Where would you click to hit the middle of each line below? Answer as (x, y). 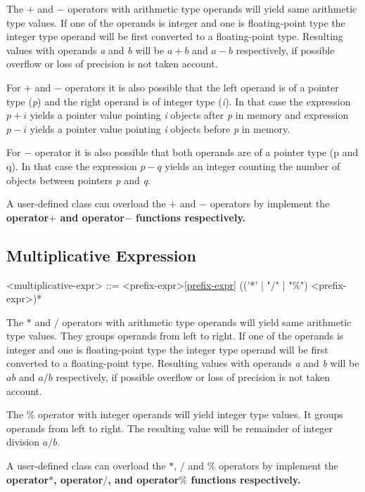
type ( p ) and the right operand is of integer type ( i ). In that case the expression (179, 101)
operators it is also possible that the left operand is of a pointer (202, 87)
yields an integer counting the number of (252, 166)
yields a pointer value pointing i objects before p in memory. (160, 128)
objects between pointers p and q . (78, 180)
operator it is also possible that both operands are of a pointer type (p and (197, 152)
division (23, 442)
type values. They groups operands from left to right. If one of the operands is (175, 336)
